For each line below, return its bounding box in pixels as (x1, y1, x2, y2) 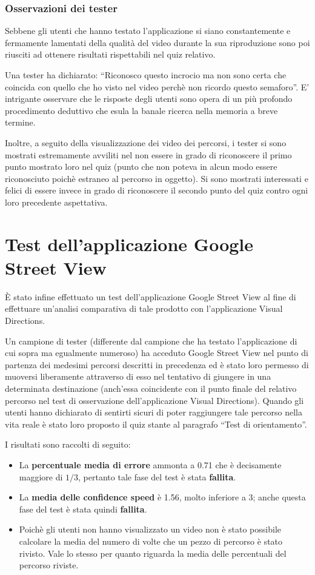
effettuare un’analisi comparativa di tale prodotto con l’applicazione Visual (5, 302, 283, 315)
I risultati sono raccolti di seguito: (5, 438, 131, 451)
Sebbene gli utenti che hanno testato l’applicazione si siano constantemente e (5, 24, 291, 37)
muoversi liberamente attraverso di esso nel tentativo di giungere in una (5, 370, 271, 383)
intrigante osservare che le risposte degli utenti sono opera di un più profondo (5, 92, 293, 105)
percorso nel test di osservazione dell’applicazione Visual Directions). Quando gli (5, 394, 304, 406)
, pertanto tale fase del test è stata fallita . (78, 470, 236, 483)
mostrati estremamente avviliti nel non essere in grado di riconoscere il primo (5, 148, 292, 161)
